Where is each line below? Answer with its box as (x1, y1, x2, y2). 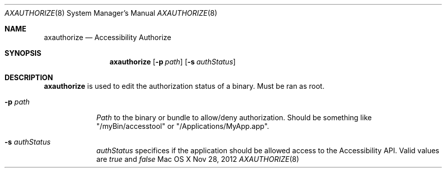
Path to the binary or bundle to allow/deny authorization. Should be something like (96, 113, 372, 122)
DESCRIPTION (5, 73, 53, 82)
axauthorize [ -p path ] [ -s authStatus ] (109, 57, 236, 66)
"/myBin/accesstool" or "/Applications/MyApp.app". (96, 122, 270, 130)
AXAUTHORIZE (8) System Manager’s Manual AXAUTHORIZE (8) (5, 9, 218, 17)
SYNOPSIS (5, 49, 42, 57)
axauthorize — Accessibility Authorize (44, 33, 171, 42)
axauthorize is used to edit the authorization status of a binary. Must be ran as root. (44, 82, 324, 90)
